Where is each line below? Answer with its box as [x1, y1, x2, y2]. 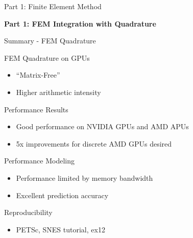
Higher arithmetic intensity [16, 86, 101, 97]
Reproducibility [4, 207, 53, 218]
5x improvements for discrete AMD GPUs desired [16, 138, 172, 149]
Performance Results [4, 104, 68, 114]
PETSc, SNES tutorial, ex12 [16, 224, 105, 234]
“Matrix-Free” [16, 69, 60, 80]
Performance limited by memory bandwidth [16, 172, 153, 183]
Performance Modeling [4, 155, 75, 166]
